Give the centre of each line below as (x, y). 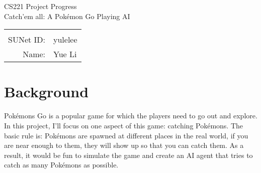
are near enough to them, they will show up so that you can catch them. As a (124, 145)
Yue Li (65, 54)
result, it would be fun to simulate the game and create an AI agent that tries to (128, 155)
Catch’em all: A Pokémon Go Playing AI (67, 16)
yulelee (65, 40)
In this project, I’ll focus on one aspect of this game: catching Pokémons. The (124, 125)
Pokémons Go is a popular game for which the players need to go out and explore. (131, 116)
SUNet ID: (27, 40)
